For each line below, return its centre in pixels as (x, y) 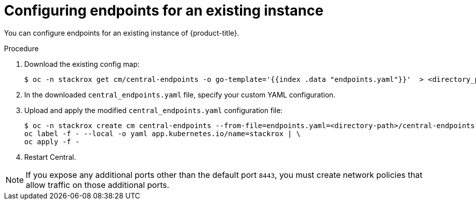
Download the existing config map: (82, 64)
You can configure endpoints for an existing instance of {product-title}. (122, 33)
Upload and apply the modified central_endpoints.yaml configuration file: (154, 110)
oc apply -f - (52, 141)
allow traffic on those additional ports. (98, 185)
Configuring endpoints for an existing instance (164, 11)
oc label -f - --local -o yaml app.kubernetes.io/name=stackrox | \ (162, 133)
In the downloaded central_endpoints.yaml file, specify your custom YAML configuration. (180, 94)
